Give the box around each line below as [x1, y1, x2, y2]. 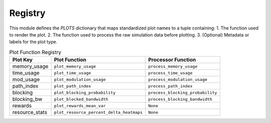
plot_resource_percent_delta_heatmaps [54, 109, 143, 115]
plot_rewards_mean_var [54, 103, 106, 108]
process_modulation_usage [148, 76, 208, 82]
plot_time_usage [54, 70, 91, 75]
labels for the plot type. [9, 39, 58, 45]
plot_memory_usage [54, 63, 96, 69]
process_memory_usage [148, 63, 198, 69]
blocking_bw [12, 95, 43, 102]
